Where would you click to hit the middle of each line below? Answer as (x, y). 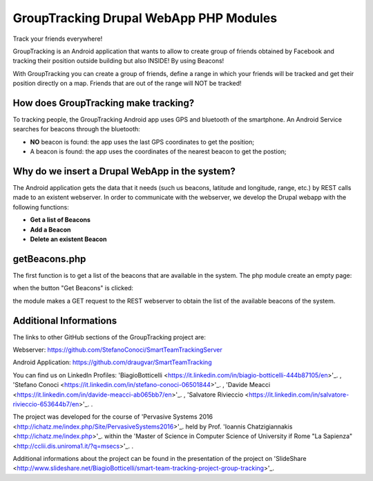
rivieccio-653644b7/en (46, 404)
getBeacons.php (49, 259)
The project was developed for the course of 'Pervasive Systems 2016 (113, 417)
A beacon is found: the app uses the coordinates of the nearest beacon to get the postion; (158, 151)
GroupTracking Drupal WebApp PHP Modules (145, 18)
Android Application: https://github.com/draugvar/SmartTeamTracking (112, 362)
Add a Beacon (50, 229)
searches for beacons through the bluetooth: (77, 129)
